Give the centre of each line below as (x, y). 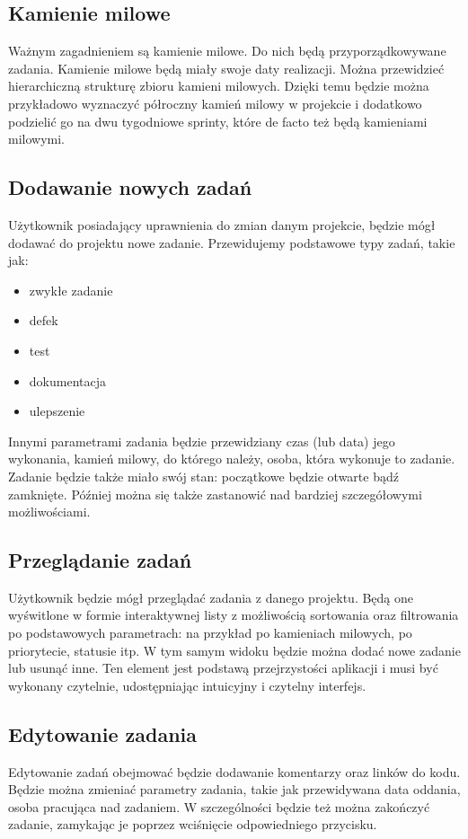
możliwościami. (49, 512)
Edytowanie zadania (103, 733)
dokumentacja (67, 380)
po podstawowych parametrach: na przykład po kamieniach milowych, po (210, 633)
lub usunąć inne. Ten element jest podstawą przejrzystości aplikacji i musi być (223, 668)
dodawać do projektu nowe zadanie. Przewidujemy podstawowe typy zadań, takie (232, 242)
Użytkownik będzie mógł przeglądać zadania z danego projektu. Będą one (211, 597)
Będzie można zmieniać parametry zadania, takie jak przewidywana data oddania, (234, 789)
